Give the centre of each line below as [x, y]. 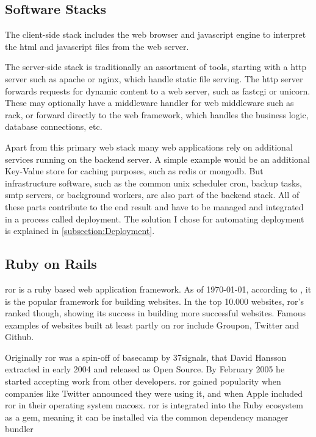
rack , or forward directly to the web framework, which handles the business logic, [157, 114]
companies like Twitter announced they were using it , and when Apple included [154, 393]
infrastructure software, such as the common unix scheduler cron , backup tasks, [153, 183]
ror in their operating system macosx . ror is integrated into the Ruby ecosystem [154, 405]
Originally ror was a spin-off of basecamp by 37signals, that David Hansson [146, 357]
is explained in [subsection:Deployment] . [80, 231]
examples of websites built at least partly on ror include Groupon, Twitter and [152, 325]
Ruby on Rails [51, 264]
